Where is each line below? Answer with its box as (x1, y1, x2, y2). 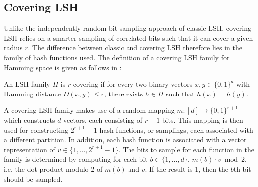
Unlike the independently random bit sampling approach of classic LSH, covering (4, 23, 252, 33)
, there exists (104, 88, 143, 98)
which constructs (4, 114, 55, 125)
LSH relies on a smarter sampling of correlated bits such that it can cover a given (4, 32, 253, 43)
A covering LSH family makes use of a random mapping (4, 105, 175, 115)
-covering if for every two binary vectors (71, 79, 193, 89)
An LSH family (4, 79, 50, 89)
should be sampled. (4, 173, 63, 184)
